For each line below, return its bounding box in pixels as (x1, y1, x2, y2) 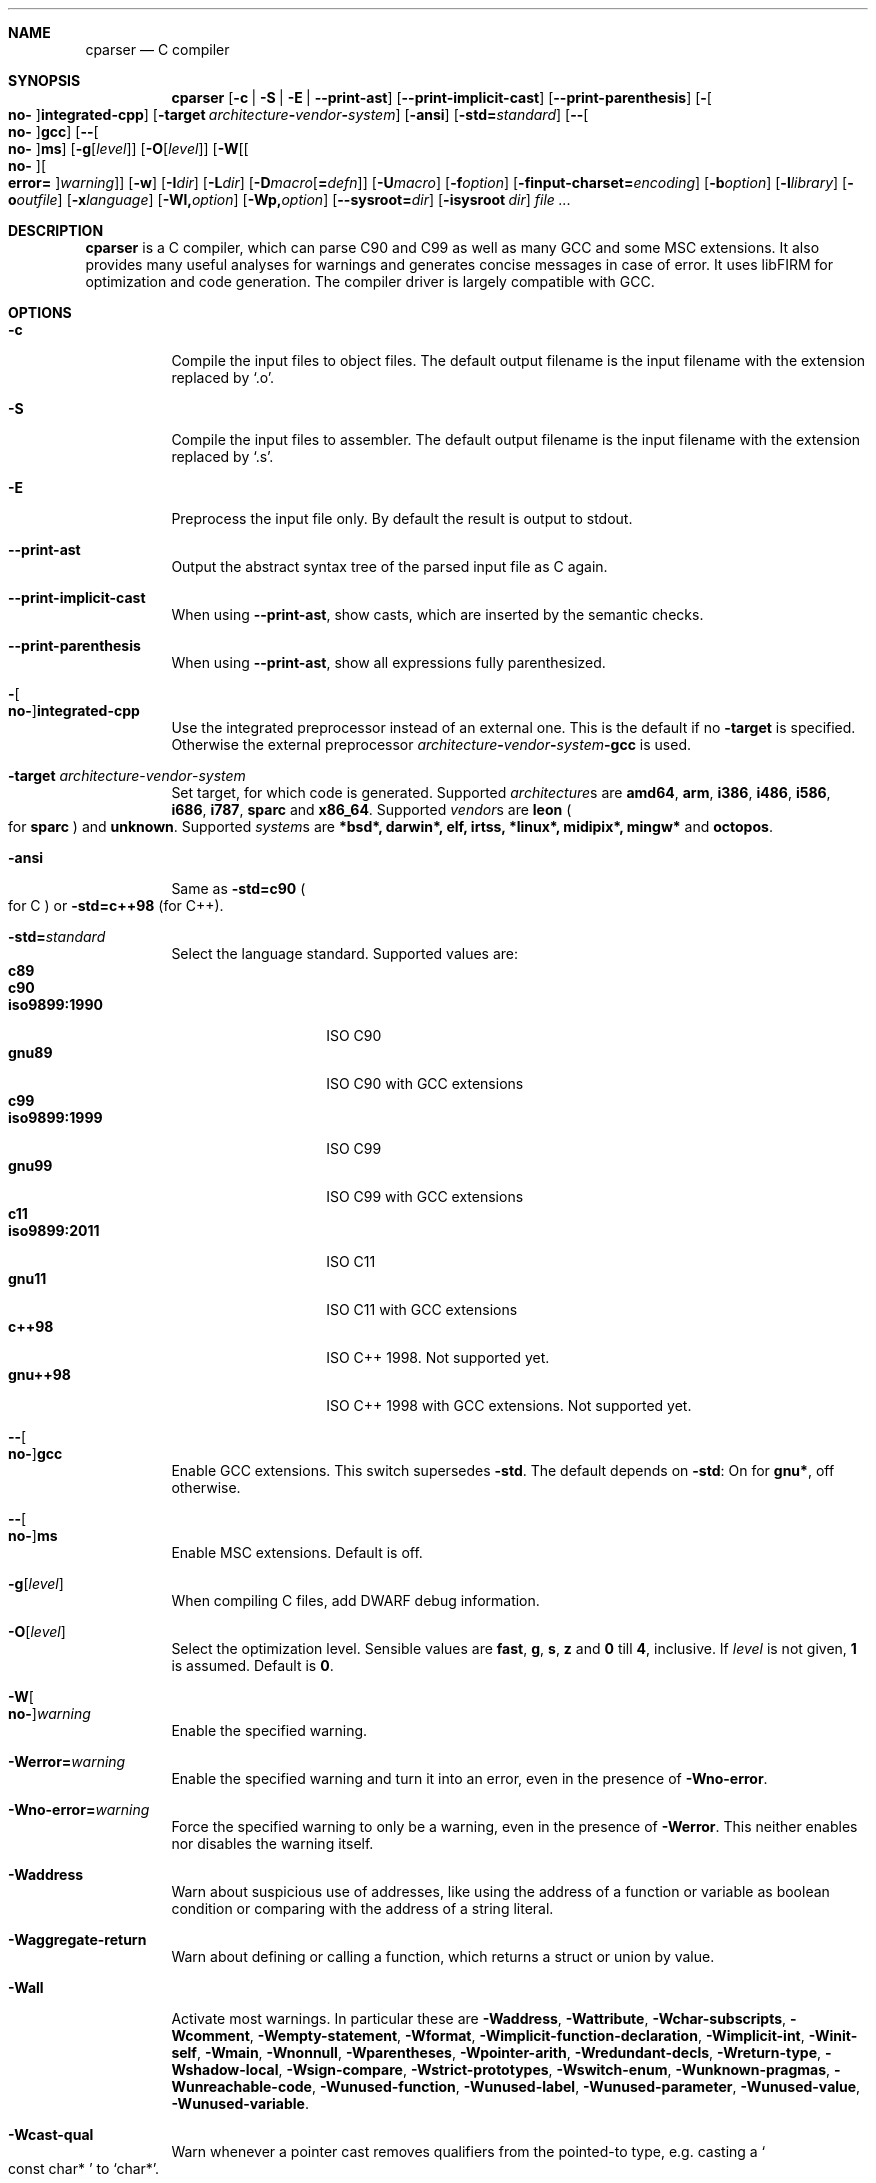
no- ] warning (8, 1705, 91, 1722)
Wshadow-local (171, 2061, 279, 2078)
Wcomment (171, 2027, 250, 2044)
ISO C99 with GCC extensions (326, 1188, 524, 1205)
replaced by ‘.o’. (171, 369, 275, 386)
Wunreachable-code (171, 2078, 312, 2095)
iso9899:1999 (8, 1109, 103, 1126)
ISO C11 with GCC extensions (326, 1301, 518, 1318)
